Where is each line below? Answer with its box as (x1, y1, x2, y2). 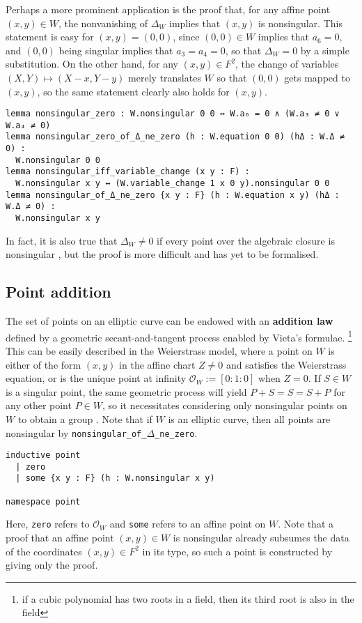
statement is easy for (6, 29, 94, 44)
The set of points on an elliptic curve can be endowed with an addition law (6, 314, 333, 328)
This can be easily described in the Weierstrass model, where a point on (6, 343, 313, 357)
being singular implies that (58, 43, 173, 57)
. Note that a (278, 516, 334, 531)
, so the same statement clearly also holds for (37, 84, 230, 98)
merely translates (128, 70, 201, 84)
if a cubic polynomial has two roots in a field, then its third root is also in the (22, 591, 354, 606)
